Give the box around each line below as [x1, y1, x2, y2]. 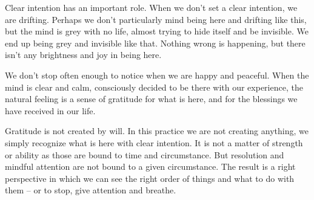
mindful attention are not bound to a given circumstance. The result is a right [5, 160, 296, 173]
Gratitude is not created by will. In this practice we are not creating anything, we [5, 124, 309, 137]
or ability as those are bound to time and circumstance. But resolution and [5, 148, 284, 161]
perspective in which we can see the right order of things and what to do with [5, 172, 295, 184]
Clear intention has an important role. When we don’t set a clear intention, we [5, 1, 298, 13]
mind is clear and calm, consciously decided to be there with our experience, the [5, 80, 303, 93]
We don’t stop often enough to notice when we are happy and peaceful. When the [5, 68, 309, 81]
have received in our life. [5, 104, 96, 117]
